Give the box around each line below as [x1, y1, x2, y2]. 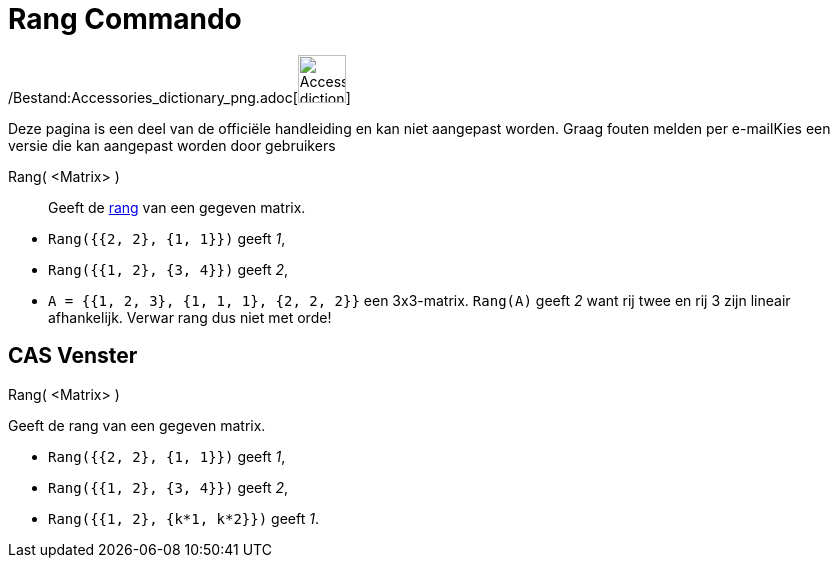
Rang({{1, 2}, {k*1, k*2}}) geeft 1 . [48, 509, 319, 527]
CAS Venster [8, 343, 138, 369]
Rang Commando [8, 2, 242, 36]
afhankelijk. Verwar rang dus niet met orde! [48, 308, 332, 326]
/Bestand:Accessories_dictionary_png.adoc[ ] [8, 88, 351, 106]
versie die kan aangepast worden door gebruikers [8, 136, 336, 154]
